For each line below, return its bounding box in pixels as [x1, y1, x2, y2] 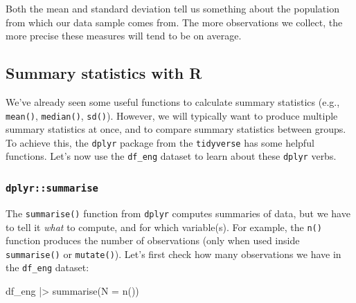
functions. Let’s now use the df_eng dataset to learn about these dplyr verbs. [6, 149, 337, 163]
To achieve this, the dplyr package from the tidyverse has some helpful [6, 135, 314, 149]
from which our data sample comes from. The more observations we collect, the [6, 15, 343, 29]
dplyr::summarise [6, 183, 98, 194]
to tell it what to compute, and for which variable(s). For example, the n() [6, 219, 322, 234]
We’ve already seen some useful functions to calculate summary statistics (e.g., [6, 94, 340, 109]
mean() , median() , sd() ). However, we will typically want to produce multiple [6, 108, 338, 122]
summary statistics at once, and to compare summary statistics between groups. [6, 122, 346, 136]
